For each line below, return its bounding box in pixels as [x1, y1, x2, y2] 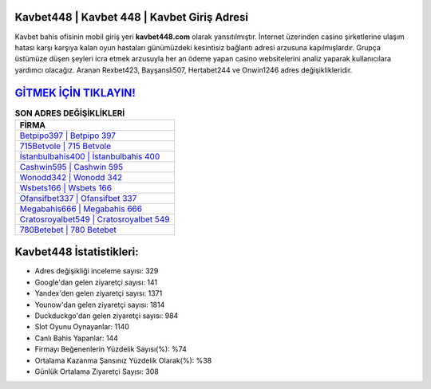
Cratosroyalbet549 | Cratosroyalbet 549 [19, 214, 171, 225]
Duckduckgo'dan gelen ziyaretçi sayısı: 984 [34, 311, 179, 320]
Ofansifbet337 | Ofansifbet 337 [19, 192, 137, 203]
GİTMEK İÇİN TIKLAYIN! [14, 86, 136, 100]
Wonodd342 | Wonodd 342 [19, 171, 123, 183]
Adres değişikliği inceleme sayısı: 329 [34, 266, 159, 276]
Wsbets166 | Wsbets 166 [19, 182, 112, 193]
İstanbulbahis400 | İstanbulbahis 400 [19, 151, 160, 162]
